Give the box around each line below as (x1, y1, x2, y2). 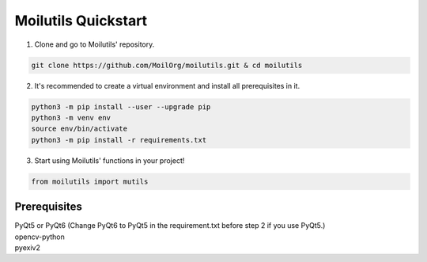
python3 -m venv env (31, 113, 111, 122)
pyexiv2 (14, 242, 41, 253)
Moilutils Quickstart (14, 12, 148, 29)
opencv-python (14, 232, 65, 241)
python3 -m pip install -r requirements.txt (31, 135, 207, 144)
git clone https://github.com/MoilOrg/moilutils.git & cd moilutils (31, 60, 303, 70)
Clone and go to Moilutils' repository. (34, 40, 155, 49)
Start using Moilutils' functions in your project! (34, 155, 185, 165)
